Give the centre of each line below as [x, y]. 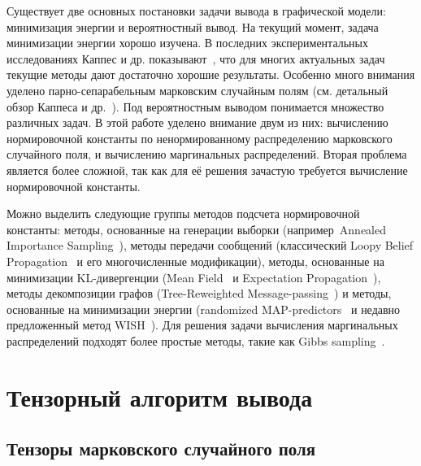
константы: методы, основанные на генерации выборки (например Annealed [197, 229]
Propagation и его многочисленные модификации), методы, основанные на [195, 261]
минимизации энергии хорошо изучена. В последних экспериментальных [188, 43]
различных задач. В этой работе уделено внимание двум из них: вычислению [197, 122]
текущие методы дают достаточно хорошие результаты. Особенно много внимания [211, 74]
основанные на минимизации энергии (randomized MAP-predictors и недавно [204, 309]
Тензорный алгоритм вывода [160, 396]
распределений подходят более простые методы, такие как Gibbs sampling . [196, 340]
